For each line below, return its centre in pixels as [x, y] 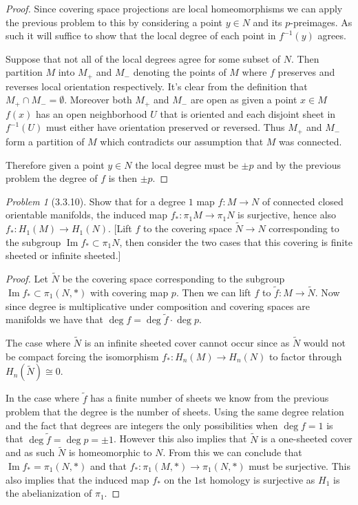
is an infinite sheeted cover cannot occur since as [187, 343]
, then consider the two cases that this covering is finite [236, 241]
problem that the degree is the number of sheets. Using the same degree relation [175, 412]
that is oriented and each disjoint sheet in [248, 113]
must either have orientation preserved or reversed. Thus [165, 127]
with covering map [129, 292]
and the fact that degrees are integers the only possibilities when [142, 425]
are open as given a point [244, 100]
